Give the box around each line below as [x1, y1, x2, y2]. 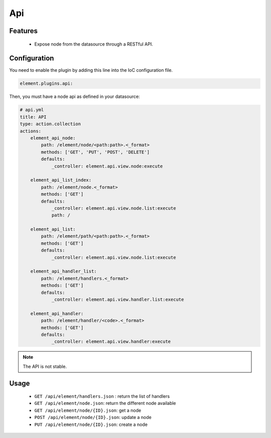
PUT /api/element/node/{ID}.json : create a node [34, 421, 148, 427]
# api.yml [20, 107, 44, 113]
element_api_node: [30, 135, 76, 140]
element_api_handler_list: [30, 268, 97, 274]
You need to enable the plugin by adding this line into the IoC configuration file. [9, 67, 173, 73]
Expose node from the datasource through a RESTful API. [34, 41, 153, 47]
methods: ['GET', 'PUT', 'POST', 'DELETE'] [41, 149, 150, 155]
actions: [20, 128, 42, 134]
